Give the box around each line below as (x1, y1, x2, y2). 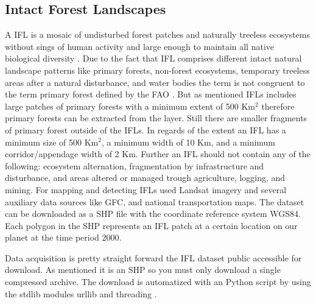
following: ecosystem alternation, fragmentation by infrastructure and (5, 159, 264, 172)
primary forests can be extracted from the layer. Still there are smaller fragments (5, 111, 307, 124)
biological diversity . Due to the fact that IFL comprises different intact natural (5, 52, 302, 65)
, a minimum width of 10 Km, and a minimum (101, 135, 276, 148)
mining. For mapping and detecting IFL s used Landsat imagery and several (5, 183, 287, 196)
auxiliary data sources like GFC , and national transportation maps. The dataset (5, 195, 304, 208)
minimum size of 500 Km (5, 135, 99, 148)
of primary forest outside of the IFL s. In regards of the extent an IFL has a (5, 123, 286, 136)
